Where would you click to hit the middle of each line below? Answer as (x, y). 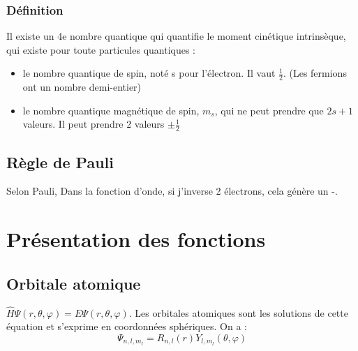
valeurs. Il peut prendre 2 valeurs (94, 124)
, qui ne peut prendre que (269, 110)
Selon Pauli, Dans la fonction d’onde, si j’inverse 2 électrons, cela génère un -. (172, 191)
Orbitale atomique (74, 283)
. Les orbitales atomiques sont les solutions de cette (238, 312)
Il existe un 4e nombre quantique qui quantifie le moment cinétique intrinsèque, (176, 36)
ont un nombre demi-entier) (82, 87)
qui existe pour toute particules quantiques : (101, 49)
